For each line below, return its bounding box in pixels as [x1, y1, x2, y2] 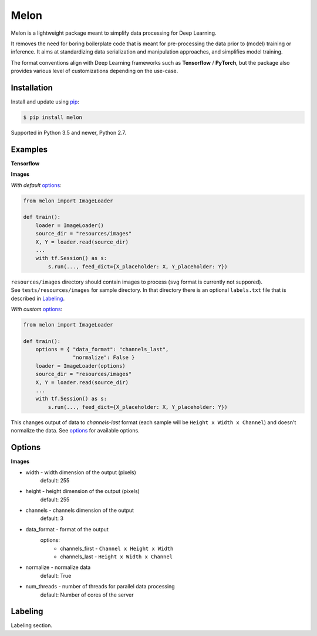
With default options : [11, 181, 62, 188]
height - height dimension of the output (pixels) [25, 488, 140, 495]
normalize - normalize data [25, 564, 91, 571]
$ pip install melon [23, 114, 82, 121]
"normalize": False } [72, 354, 135, 361]
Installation [11, 82, 53, 92]
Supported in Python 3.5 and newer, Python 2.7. [11, 129, 126, 136]
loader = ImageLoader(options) [35, 362, 126, 369]
